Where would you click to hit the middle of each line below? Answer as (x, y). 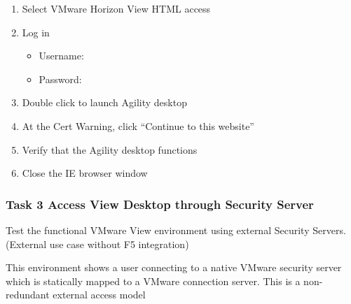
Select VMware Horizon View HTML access (116, 8)
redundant (28, 295)
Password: (60, 79)
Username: (61, 56)
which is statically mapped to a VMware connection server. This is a (153, 281)
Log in (36, 32)
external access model (99, 295)
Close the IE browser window (85, 173)
